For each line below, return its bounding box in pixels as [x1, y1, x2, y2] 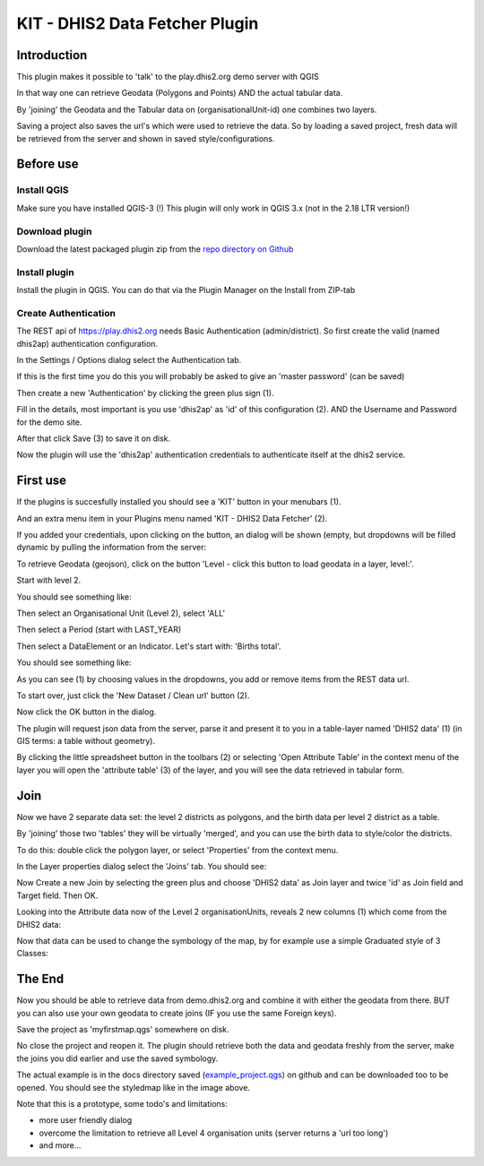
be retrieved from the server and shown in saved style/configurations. [16, 133, 275, 143]
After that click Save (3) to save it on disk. [16, 433, 171, 444]
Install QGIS [16, 184, 69, 196]
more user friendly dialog [39, 1115, 133, 1126]
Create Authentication [16, 307, 117, 319]
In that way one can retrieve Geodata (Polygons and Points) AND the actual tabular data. [16, 88, 343, 99]
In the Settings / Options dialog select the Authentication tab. [16, 354, 242, 365]
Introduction [16, 48, 88, 63]
